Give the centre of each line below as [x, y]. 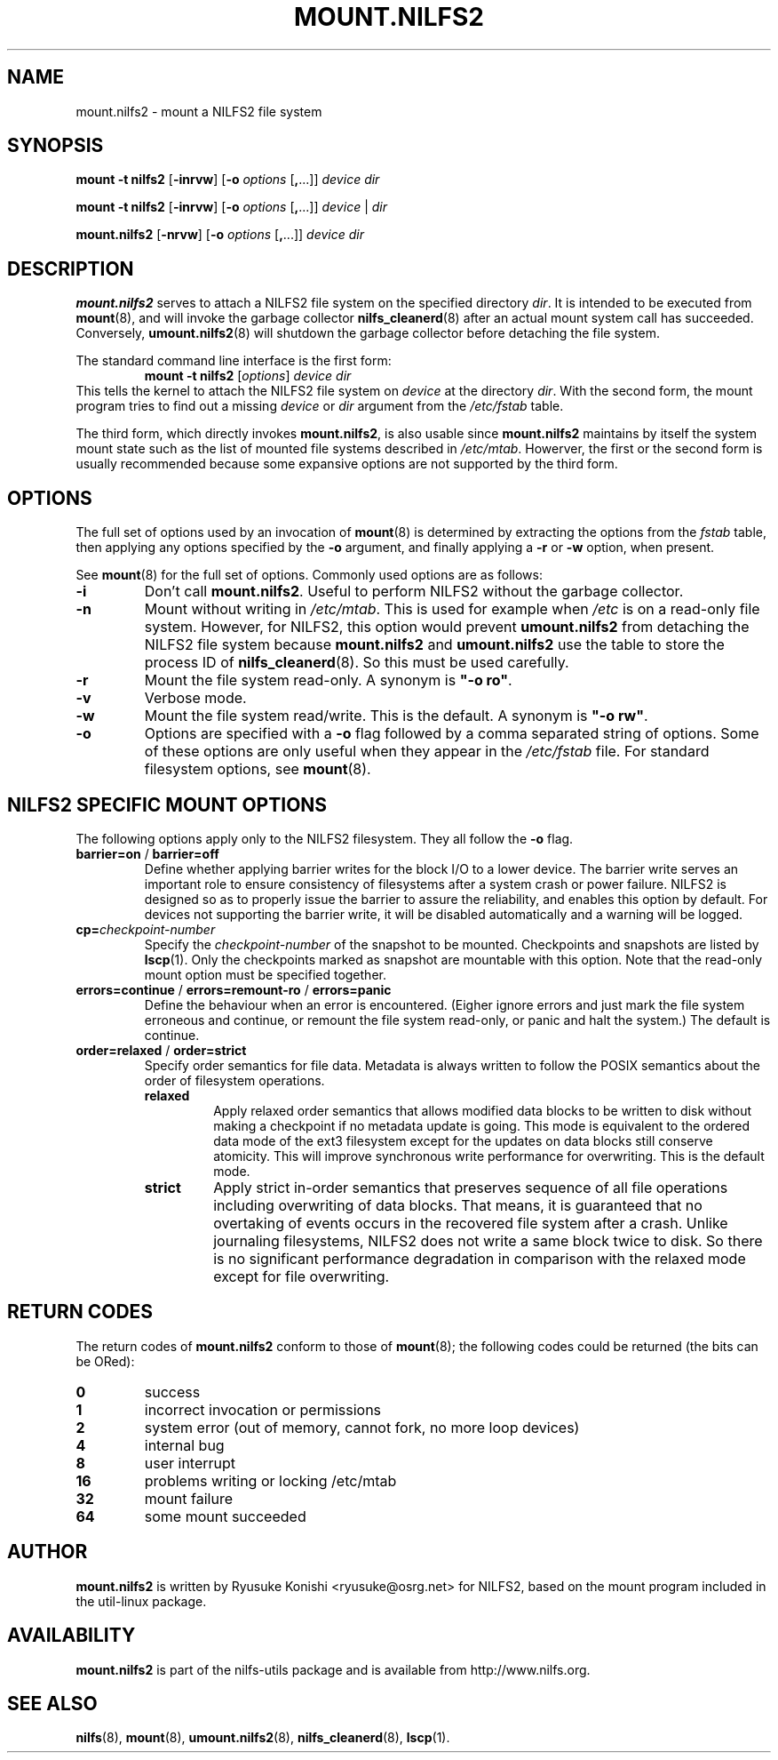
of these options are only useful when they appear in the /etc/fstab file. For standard [427, 752]
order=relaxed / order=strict [161, 1050]
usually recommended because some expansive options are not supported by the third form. [347, 464]
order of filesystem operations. [234, 1080]
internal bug [184, 1445]
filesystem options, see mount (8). [258, 769]
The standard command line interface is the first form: [234, 361]
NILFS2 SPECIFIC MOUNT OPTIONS [167, 804]
